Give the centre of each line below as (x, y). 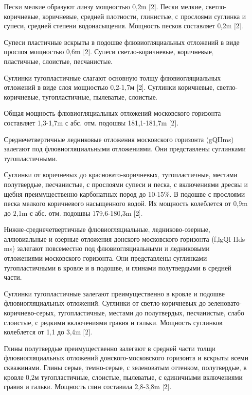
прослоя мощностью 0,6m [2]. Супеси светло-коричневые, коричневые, (109, 52)
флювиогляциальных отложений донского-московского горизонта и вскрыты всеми (126, 358)
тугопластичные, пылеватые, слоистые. (100, 96)
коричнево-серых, (30, 313)
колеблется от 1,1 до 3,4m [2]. (48, 332)
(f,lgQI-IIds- (229, 239)
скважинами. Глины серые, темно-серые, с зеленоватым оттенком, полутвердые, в (125, 367)
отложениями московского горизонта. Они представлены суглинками (106, 258)
